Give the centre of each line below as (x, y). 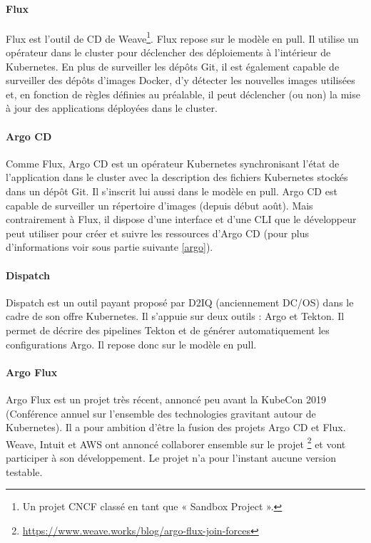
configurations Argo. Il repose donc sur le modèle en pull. (131, 344)
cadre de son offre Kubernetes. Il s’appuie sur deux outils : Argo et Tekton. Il (175, 316)
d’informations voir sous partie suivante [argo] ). (110, 247)
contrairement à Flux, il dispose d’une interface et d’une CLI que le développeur (181, 219)
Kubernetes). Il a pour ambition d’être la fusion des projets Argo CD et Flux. (176, 427)
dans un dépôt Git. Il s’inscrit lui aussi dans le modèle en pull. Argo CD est (172, 191)
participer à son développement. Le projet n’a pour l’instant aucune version (171, 457)
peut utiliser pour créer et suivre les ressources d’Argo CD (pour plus (157, 233)
